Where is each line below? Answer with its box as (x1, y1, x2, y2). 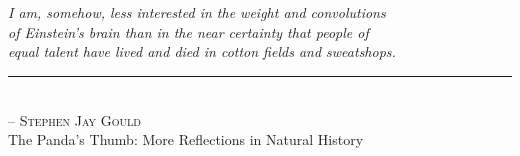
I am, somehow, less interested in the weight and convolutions (8, 2, 386, 23)
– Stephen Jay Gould (8, 109, 141, 130)
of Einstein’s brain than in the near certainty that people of (8, 21, 369, 42)
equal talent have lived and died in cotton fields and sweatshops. (8, 41, 396, 62)
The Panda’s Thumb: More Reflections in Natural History (8, 129, 364, 150)
